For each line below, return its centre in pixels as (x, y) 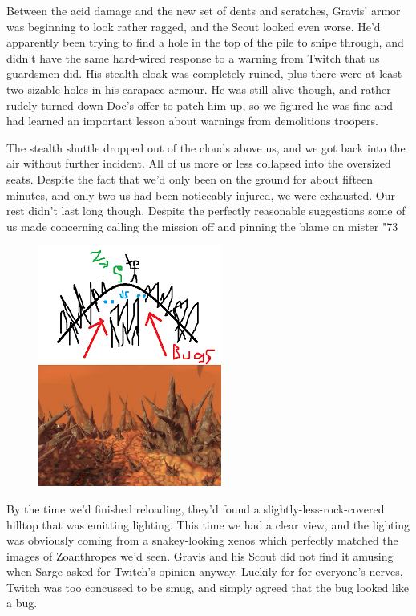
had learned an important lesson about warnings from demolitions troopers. (192, 121)
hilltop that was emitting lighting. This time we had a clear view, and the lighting (208, 524)
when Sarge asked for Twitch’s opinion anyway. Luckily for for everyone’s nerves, (205, 571)
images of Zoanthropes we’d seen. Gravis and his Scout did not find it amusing (200, 555)
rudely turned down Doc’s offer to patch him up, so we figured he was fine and (200, 105)
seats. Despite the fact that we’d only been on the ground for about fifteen (190, 178)
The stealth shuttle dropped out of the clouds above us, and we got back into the (206, 147)
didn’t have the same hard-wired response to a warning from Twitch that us (193, 57)
